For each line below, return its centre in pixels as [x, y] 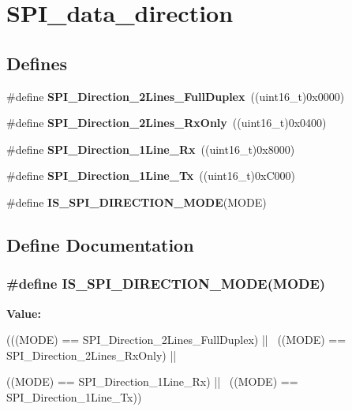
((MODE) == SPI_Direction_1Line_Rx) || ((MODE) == [152, 381]
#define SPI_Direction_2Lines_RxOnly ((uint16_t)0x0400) [167, 123]
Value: [24, 313]
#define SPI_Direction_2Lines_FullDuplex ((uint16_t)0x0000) [176, 96]
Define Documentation [100, 244]
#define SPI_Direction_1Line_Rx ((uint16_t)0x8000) [151, 149]
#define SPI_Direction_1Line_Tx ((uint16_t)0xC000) [151, 176]
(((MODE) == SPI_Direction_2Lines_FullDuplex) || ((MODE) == [176, 340]
